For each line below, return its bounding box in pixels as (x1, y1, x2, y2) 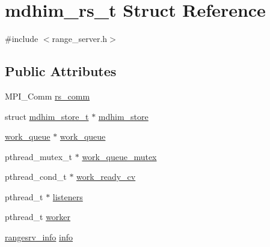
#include (5, 32, 38, 45)
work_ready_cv (76, 170, 136, 183)
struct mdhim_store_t (5, 110, 89, 122)
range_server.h (52, 32, 108, 45)
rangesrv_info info (5, 231, 73, 243)
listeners (52, 190, 83, 203)
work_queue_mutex (82, 150, 157, 162)
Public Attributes (5, 62, 117, 80)
